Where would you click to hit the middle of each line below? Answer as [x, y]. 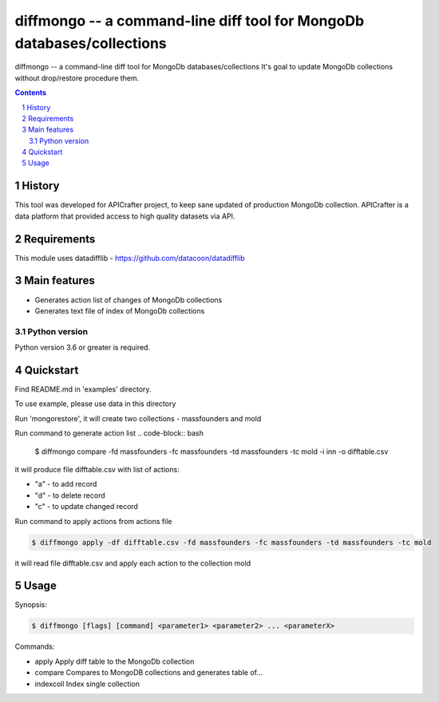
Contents [31, 93]
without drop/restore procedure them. [77, 78]
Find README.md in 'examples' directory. [83, 389]
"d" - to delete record [70, 495]
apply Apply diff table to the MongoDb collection [115, 661]
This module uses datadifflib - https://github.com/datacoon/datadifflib [130, 258]
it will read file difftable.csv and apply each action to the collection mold [133, 563]
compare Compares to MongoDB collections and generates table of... [149, 672]
